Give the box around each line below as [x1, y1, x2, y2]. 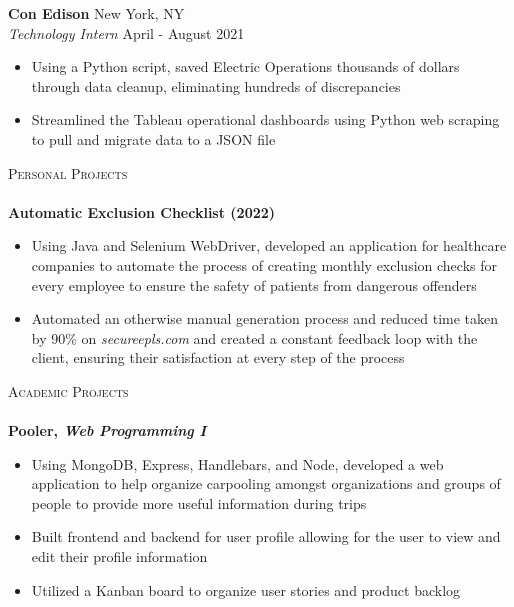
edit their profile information [31, 546, 208, 567]
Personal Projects [8, 162, 128, 183]
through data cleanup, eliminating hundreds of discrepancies [31, 75, 401, 96]
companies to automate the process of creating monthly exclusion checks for [31, 254, 497, 275]
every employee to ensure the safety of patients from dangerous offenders [31, 274, 477, 295]
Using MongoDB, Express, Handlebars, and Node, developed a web [31, 453, 444, 474]
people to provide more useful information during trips [31, 492, 367, 513]
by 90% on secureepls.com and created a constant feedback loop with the [31, 327, 478, 348]
